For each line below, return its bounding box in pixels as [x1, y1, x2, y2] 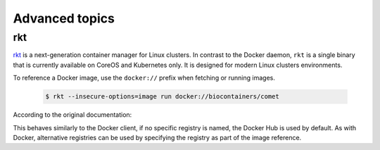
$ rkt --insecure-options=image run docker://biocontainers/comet [45, 92, 279, 101]
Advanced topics [13, 11, 115, 26]
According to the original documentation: [13, 111, 132, 119]
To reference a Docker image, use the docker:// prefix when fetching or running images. [13, 74, 276, 82]
